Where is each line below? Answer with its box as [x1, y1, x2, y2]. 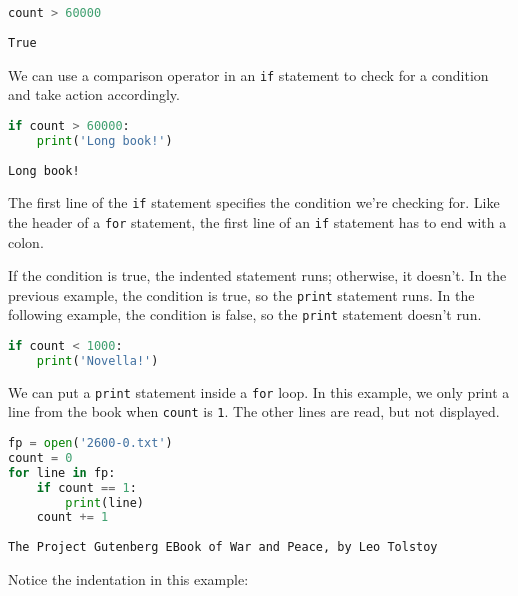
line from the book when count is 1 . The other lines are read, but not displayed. [8, 401, 500, 422]
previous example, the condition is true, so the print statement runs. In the [8, 284, 475, 305]
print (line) [65, 495, 145, 510]
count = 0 [8, 450, 73, 465]
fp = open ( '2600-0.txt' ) [8, 436, 173, 451]
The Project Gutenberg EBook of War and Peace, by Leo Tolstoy [8, 540, 438, 555]
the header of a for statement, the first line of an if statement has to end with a [8, 211, 507, 232]
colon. [8, 231, 44, 252]
